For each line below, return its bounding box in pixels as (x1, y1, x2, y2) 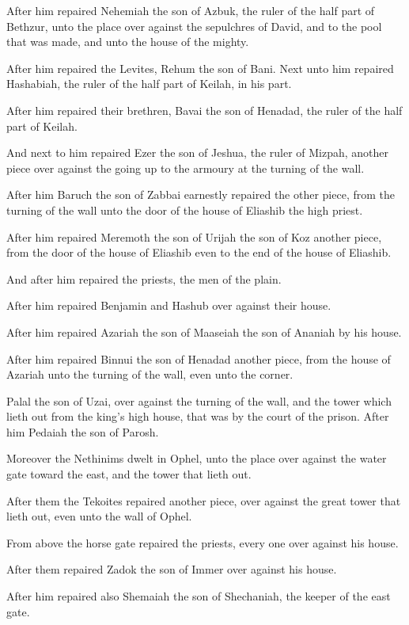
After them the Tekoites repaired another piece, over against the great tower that (6, 492, 401, 509)
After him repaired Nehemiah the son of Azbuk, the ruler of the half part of (6, 2, 375, 18)
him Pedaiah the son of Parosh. (6, 423, 159, 440)
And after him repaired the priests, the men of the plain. (6, 270, 282, 287)
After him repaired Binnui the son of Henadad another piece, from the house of (6, 350, 391, 367)
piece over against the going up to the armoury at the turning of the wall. (6, 159, 365, 176)
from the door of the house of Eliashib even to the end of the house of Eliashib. (6, 244, 392, 261)
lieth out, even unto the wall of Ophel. (6, 508, 192, 524)
